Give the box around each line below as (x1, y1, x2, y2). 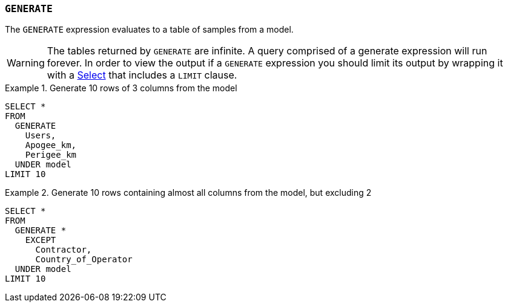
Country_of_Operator (35, 254, 133, 265)
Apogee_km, (25, 140, 77, 150)
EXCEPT (25, 235, 56, 245)
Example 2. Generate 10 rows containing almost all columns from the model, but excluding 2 (5, 187, 372, 198)
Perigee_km (25, 150, 77, 160)
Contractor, (35, 245, 92, 255)
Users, (25, 131, 56, 141)
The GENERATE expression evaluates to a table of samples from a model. (5, 24, 294, 35)
